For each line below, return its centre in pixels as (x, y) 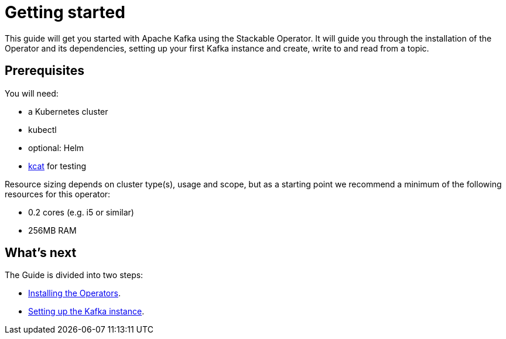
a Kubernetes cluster (68, 111)
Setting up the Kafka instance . (86, 311)
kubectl (42, 129)
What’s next (41, 253)
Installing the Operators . (74, 293)
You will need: (32, 93)
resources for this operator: (58, 194)
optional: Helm (56, 148)
